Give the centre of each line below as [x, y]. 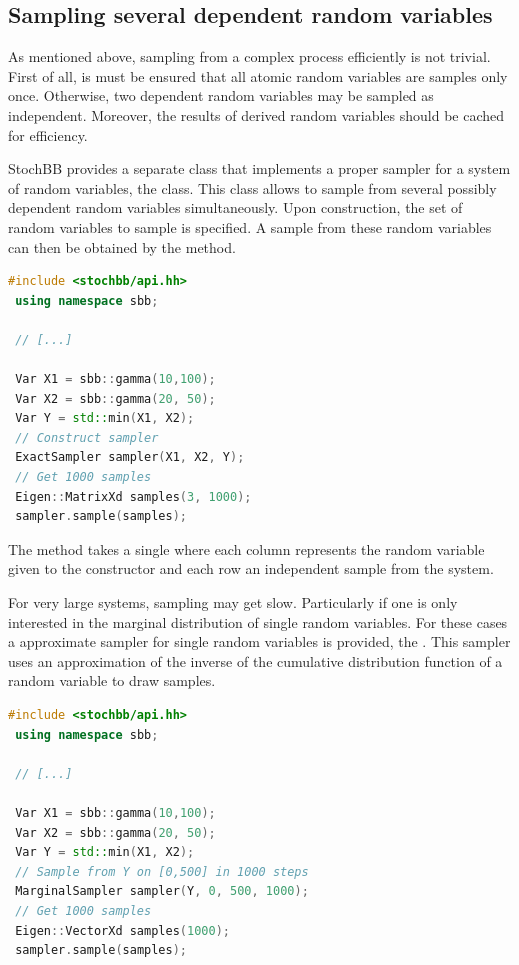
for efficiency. [48, 134]
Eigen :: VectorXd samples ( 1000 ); [122, 930]
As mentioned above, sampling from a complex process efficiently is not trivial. [249, 56]
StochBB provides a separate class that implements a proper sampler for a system [259, 168]
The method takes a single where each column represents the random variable [246, 548]
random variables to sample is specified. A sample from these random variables [250, 226]
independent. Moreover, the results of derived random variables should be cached [256, 114]
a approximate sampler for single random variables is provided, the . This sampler [259, 641]
